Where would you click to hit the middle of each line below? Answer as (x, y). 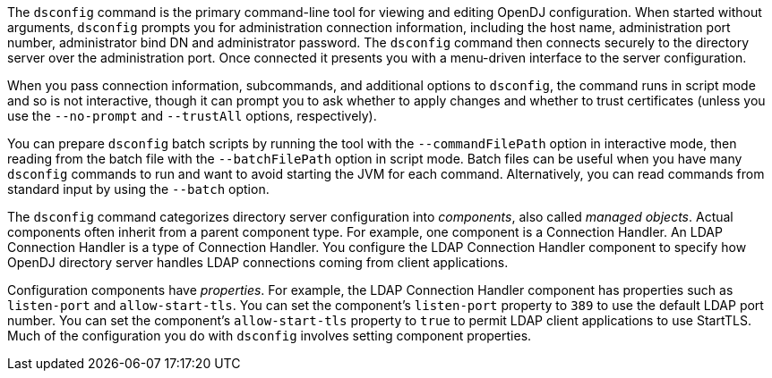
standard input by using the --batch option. (138, 189)
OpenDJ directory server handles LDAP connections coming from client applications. (258, 262)
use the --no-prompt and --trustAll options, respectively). (192, 116)
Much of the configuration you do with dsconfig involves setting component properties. (270, 336)
